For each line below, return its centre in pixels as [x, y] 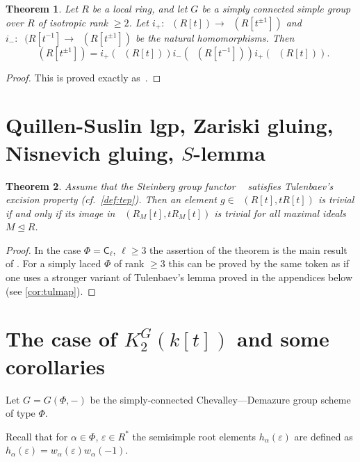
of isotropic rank [73, 22]
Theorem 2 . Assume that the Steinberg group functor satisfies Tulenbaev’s [170, 185]
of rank [129, 263]
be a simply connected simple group [276, 8]
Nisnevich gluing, [90, 152]
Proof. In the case [43, 249]
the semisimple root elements [194, 436]
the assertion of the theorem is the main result [248, 249]
